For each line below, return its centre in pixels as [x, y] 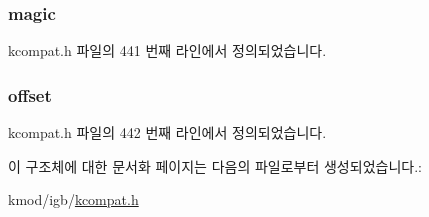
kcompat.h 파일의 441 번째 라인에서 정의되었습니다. [167, 50]
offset [30, 94]
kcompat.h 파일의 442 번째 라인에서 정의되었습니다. [167, 132]
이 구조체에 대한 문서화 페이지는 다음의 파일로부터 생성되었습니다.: [215, 165]
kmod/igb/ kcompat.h [73, 199]
